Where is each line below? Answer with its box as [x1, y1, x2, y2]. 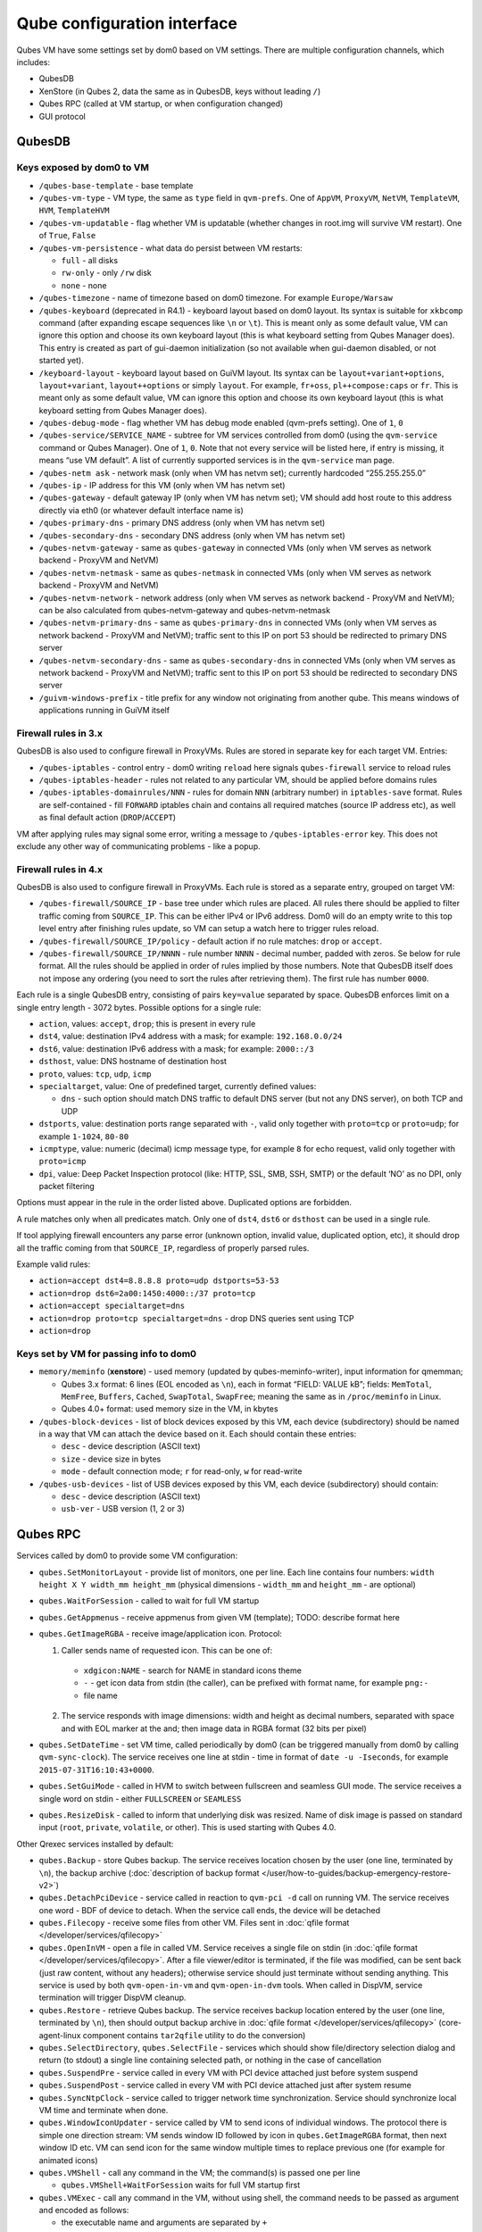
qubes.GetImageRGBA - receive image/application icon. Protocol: [38, 1628, 283, 1639]
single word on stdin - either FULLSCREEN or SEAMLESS [38, 1793, 242, 1803]
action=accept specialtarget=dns [38, 1301, 186, 1312]
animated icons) [38, 2154, 98, 2165]
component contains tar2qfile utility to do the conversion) [82, 2029, 306, 2040]
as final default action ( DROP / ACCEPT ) [38, 812, 177, 823]
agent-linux [38, 2029, 81, 2040]
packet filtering [38, 1181, 96, 1192]
